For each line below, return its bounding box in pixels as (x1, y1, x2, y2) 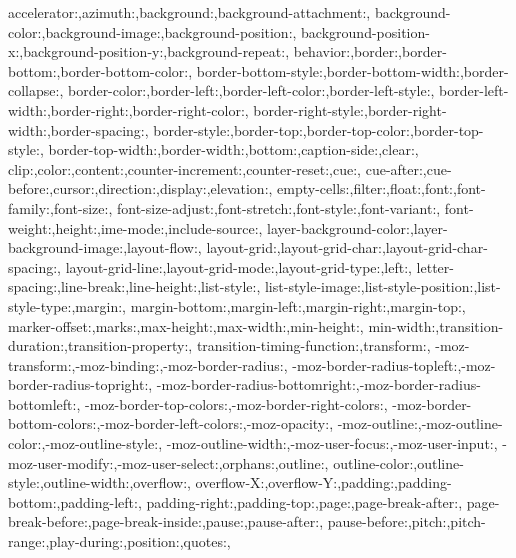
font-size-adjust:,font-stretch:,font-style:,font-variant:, (116, 197, 441, 218)
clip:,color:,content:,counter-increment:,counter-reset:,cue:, (8, 158, 362, 179)
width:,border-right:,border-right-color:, (8, 99, 249, 120)
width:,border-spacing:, (8, 119, 149, 140)
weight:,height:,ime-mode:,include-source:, (8, 217, 263, 238)
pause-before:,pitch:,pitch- (327, 511, 486, 532)
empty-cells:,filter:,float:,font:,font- (277, 178, 486, 199)
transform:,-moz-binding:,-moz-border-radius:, (8, 354, 288, 375)
